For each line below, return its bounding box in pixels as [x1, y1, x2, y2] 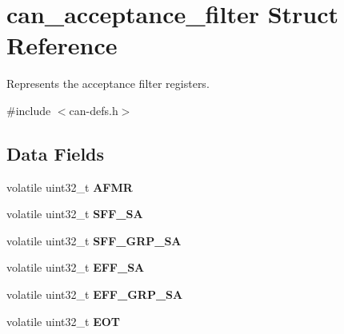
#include [6, 101, 51, 118]
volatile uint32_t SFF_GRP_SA [6, 232, 182, 249]
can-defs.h [69, 101, 118, 118]
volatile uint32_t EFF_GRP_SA [6, 286, 183, 303]
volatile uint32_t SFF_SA [6, 205, 143, 222]
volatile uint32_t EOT [6, 312, 121, 329]
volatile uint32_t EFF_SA [6, 259, 145, 276]
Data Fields [6, 141, 105, 165]
